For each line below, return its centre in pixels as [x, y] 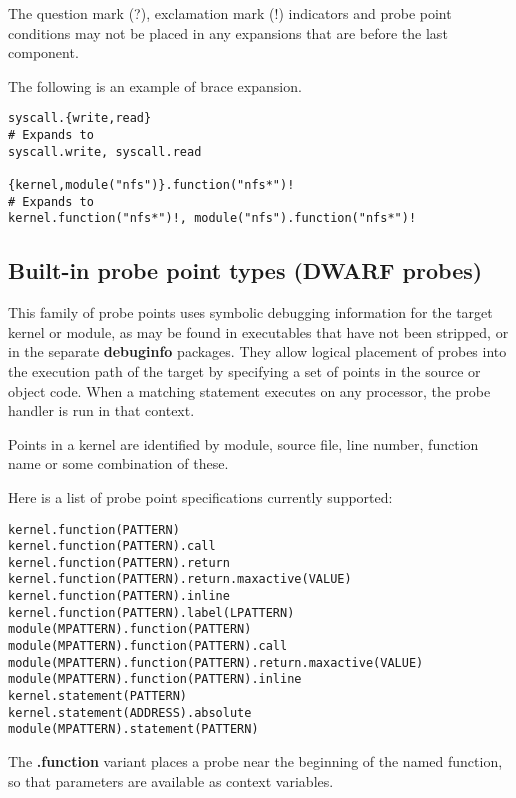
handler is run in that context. [101, 410]
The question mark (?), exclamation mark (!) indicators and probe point [230, 13]
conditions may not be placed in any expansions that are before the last [228, 32]
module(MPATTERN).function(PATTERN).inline [155, 679]
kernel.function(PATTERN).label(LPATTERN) [151, 612]
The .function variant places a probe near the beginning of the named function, [255, 761]
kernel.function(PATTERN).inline [119, 596]
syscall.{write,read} [80, 118]
